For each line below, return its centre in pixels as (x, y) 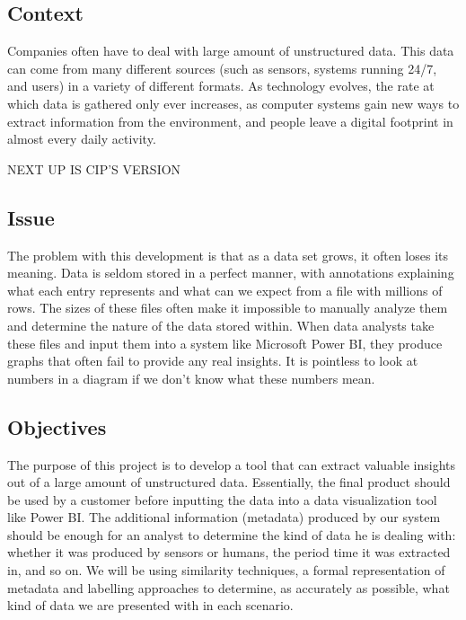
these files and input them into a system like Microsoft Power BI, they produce (225, 343)
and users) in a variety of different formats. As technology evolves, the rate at (221, 86)
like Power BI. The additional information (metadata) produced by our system (224, 517)
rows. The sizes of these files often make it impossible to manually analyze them (228, 308)
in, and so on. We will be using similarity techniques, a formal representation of (226, 570)
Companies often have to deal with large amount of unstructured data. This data (231, 51)
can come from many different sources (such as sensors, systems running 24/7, (222, 68)
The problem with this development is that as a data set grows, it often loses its (228, 255)
